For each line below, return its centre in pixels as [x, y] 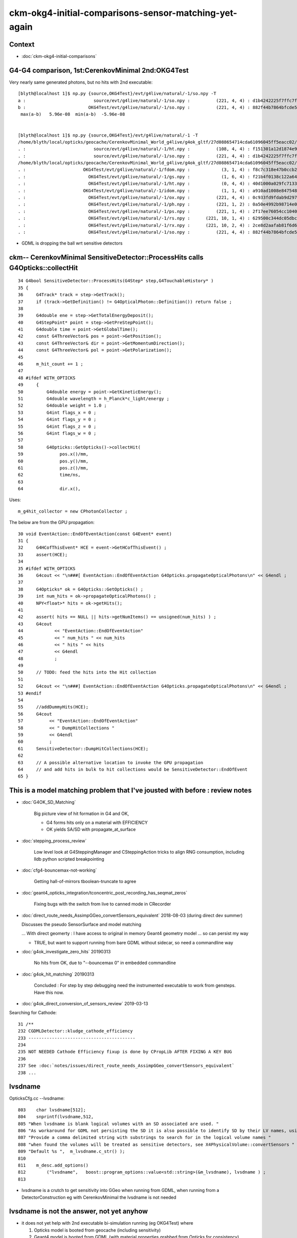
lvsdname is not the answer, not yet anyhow [78, 1212]
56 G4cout [35, 714]
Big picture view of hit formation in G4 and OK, [81, 813]
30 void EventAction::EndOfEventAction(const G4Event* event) [95, 534]
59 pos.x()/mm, [53, 454]
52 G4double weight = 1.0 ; [62, 406]
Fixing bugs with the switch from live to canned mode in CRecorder [102, 904]
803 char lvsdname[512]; [52, 1110]
